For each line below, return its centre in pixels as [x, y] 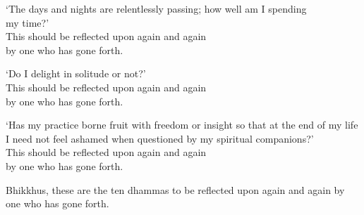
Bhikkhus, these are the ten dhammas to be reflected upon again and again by [175, 189]
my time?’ [28, 22]
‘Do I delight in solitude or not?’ [76, 73]
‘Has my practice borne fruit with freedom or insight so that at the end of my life [182, 125]
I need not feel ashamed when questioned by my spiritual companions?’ [160, 138]
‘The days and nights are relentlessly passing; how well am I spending [156, 8]
